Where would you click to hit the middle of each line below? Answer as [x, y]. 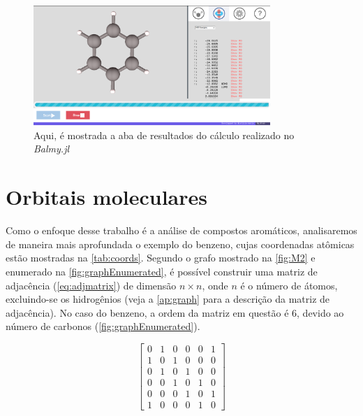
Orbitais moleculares [106, 197]
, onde [215, 285]
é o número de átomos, [289, 285]
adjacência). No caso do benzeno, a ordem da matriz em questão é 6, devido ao [175, 312]
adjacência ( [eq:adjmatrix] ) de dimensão [91, 285]
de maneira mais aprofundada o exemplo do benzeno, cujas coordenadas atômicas [180, 244]
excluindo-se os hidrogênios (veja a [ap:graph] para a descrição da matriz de [168, 299]
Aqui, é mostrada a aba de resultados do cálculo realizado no [164, 135]
